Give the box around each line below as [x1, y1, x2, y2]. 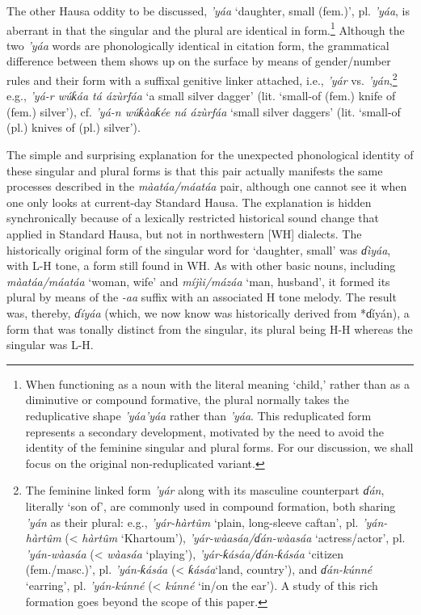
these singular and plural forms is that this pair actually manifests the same [6, 162, 383, 179]
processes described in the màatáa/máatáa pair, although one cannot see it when [6, 178, 407, 195]
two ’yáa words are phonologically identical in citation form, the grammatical [6, 36, 389, 53]
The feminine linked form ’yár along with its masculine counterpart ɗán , [25, 482, 385, 499]
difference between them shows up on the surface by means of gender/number [6, 53, 391, 70]
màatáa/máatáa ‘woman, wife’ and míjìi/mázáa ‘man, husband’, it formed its [6, 272, 390, 289]
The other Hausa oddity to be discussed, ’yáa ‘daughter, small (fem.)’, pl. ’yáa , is [6, 2, 410, 19]
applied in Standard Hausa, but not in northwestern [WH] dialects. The [6, 225, 362, 242]
